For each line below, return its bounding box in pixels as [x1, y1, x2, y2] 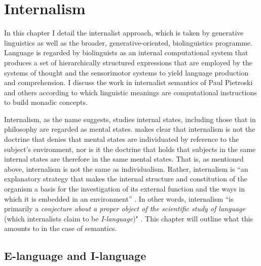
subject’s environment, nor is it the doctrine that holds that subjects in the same [4, 143, 256, 154]
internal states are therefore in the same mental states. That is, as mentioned [4, 154, 244, 164]
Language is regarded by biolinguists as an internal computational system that [4, 47, 248, 58]
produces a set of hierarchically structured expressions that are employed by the [4, 57, 252, 67]
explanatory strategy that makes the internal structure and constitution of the [4, 173, 248, 184]
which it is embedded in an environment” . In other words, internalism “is [4, 193, 234, 204]
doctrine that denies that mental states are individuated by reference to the [4, 134, 239, 144]
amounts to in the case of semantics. [4, 223, 117, 234]
